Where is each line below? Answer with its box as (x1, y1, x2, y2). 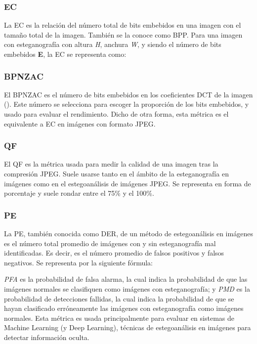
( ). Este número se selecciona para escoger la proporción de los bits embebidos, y (4, 99, 249, 109)
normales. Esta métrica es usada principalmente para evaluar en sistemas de (4, 312, 234, 323)
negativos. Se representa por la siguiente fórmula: (4, 257, 153, 267)
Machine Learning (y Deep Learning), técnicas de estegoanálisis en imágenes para (4, 322, 251, 333)
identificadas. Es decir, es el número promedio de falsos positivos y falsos (4, 248, 224, 258)
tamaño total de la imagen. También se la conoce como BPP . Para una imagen (4, 29, 243, 40)
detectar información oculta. (4, 332, 89, 342)
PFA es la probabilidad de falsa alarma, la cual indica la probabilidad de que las (4, 274, 248, 284)
